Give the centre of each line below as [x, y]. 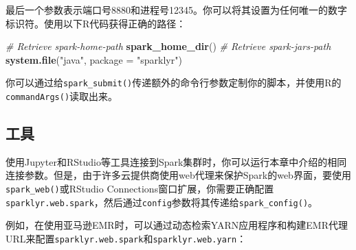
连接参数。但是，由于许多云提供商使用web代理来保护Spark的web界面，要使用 [178, 175]
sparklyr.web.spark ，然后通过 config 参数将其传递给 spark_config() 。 [162, 202]
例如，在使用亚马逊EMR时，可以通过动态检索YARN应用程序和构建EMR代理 [177, 225]
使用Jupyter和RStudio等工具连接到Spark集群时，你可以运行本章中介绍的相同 [176, 161]
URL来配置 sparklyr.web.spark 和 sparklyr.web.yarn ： [126, 238]
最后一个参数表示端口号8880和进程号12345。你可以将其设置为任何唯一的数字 [176, 10]
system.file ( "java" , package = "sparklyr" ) [94, 59]
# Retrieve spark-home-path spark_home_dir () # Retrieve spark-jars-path [168, 46]
